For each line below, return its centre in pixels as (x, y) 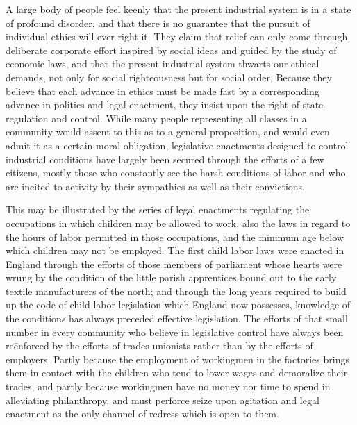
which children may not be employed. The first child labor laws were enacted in (175, 250)
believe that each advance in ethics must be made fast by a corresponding (163, 91)
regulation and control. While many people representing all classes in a (156, 118)
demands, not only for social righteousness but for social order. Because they (169, 77)
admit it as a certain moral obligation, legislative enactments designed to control (177, 145)
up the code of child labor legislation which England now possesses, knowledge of (178, 305)
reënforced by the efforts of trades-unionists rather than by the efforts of (159, 345)
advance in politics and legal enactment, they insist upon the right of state (165, 105)
